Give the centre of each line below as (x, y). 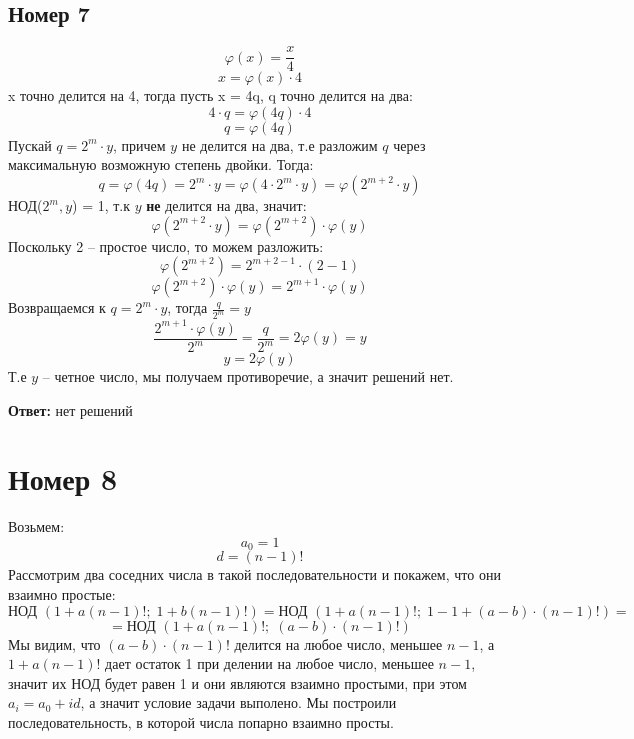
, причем (139, 144)
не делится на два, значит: (226, 205)
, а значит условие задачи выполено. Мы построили (238, 702)
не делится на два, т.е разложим (279, 144)
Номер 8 (63, 478)
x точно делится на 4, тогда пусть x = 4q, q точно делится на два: (210, 95)
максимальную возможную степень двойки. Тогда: (161, 164)
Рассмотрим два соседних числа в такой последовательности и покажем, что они (254, 574)
